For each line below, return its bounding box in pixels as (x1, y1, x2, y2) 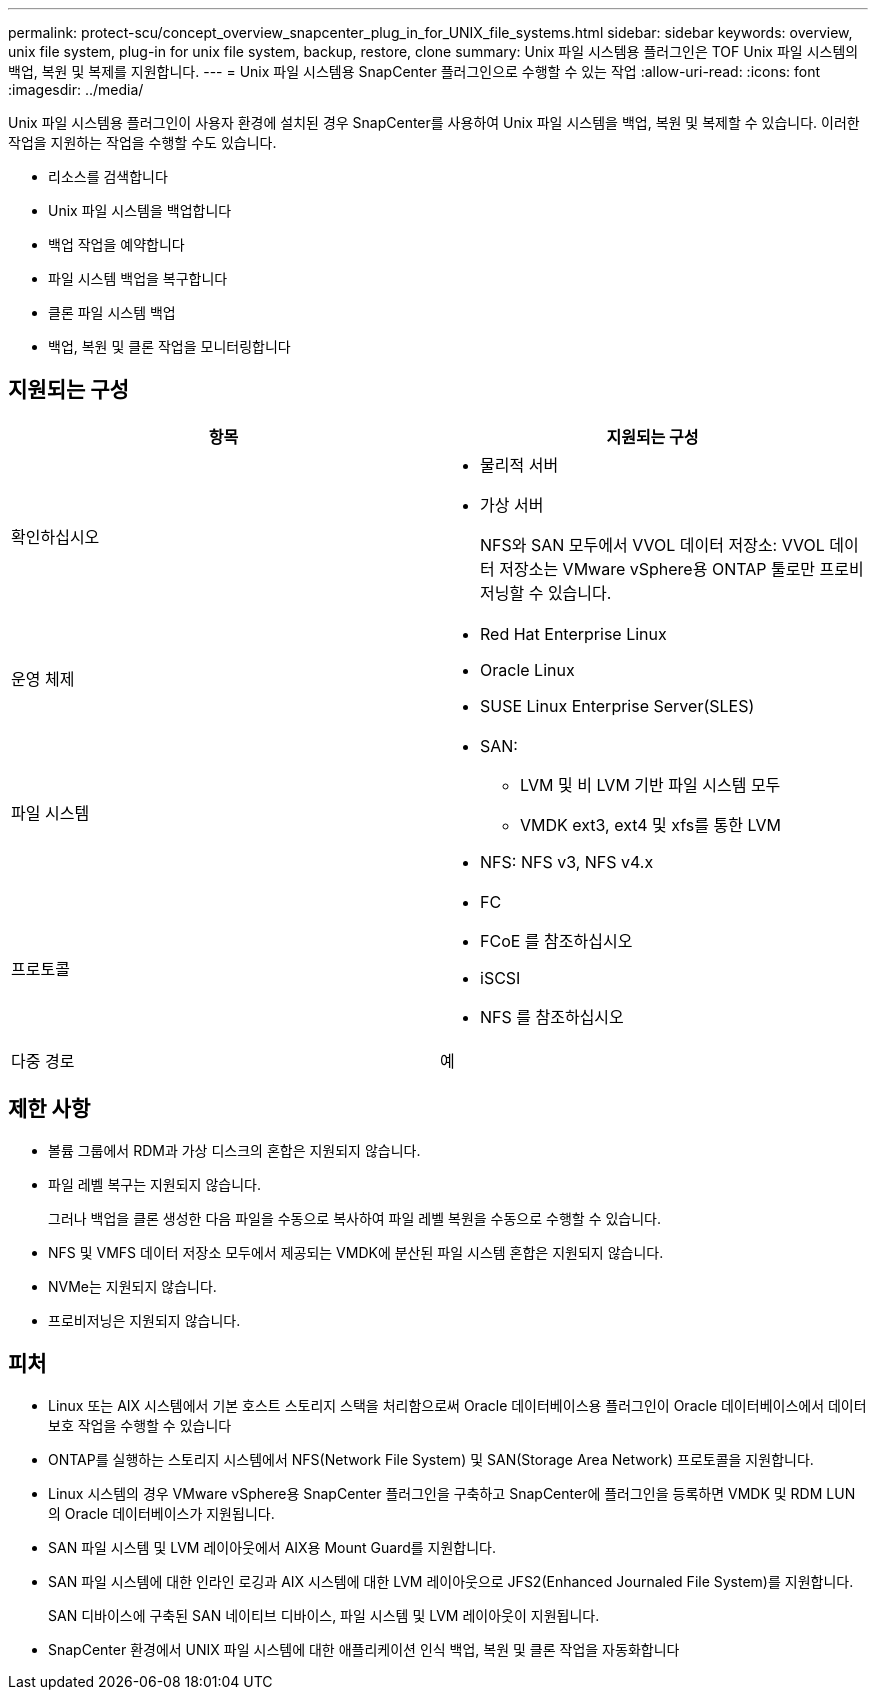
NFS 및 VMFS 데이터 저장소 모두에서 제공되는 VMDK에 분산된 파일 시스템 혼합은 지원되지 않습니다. (48, 1243, 664, 1261)
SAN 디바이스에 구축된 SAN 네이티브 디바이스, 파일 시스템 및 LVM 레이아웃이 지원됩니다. (48, 1606, 600, 1624)
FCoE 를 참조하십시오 (480, 930, 633, 951)
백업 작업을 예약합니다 (48, 236, 185, 253)
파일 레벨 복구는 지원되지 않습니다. (48, 1175, 261, 1193)
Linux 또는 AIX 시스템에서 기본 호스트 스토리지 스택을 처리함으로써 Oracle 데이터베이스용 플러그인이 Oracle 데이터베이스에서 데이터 (48, 1396, 867, 1414)
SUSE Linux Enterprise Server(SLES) (480, 695, 755, 716)
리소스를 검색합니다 (48, 168, 168, 185)
